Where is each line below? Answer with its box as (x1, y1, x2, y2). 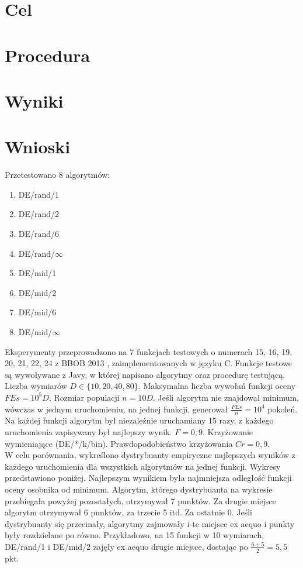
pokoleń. (267, 402, 298, 415)
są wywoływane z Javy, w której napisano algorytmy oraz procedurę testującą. (5, 368, 285, 380)
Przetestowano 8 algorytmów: (5, 168, 110, 181)
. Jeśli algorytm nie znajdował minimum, (153, 391, 299, 403)
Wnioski (5, 135, 71, 159)
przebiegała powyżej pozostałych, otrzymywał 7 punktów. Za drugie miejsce (5, 494, 276, 507)
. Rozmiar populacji (48, 391, 120, 403)
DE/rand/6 (18, 228, 60, 240)
